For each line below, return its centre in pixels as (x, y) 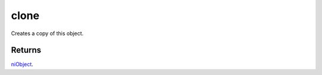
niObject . (22, 64)
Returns (26, 50)
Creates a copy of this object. (47, 33)
